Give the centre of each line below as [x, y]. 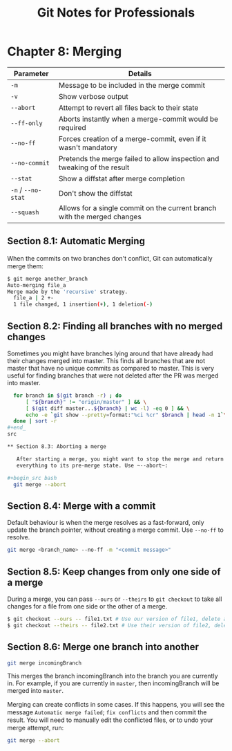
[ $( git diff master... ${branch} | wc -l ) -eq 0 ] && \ [107, 408]
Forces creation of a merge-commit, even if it [132, 138]
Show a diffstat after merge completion [122, 178]
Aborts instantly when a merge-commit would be [138, 119]
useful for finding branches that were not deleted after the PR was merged [113, 375]
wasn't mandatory [88, 147]
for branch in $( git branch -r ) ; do [68, 396]
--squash [25, 212]
